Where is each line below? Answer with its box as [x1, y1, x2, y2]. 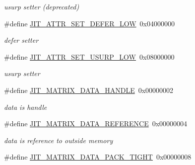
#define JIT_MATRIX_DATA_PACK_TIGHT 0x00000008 [4, 152, 192, 162]
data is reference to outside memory [4, 135, 113, 145]
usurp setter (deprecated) [4, 1, 79, 11]
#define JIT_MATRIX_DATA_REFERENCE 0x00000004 [4, 118, 188, 129]
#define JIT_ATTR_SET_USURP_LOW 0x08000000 [4, 51, 175, 62]
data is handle [4, 101, 47, 112]
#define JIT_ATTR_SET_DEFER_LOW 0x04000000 [4, 18, 175, 28]
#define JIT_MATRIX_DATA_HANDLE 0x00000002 [4, 84, 174, 95]
